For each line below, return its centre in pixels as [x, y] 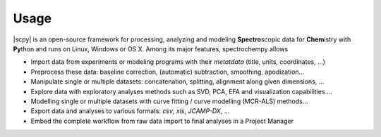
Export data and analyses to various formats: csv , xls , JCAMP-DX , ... [130, 111]
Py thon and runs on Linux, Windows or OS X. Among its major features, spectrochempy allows [151, 48]
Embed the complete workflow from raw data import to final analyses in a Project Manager [162, 121]
